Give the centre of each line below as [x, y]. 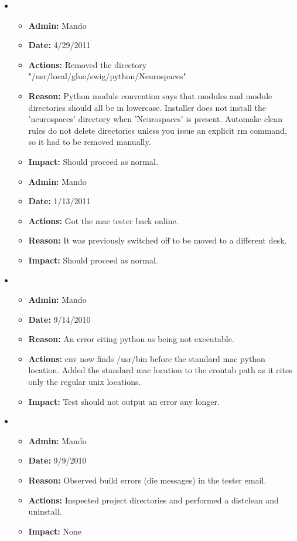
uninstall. [45, 511]
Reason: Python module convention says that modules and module [150, 95]
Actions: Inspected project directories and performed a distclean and [153, 500]
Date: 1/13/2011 [59, 201]
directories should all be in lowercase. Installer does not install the [147, 107]
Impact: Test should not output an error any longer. [124, 401]
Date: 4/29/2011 [59, 45]
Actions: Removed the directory [88, 64]
